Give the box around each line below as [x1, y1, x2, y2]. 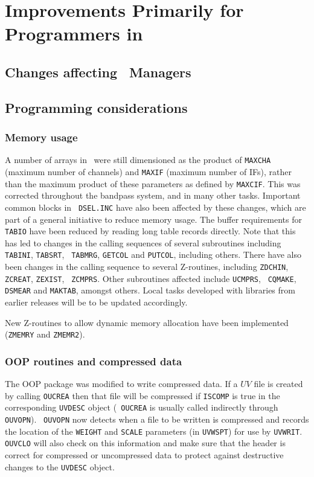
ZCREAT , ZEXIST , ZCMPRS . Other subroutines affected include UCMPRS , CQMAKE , [5, 272, 296, 284]
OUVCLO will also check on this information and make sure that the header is [5, 437, 286, 449]
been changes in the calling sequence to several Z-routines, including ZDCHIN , [5, 260, 289, 273]
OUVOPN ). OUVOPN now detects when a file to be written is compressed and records [5, 413, 309, 425]
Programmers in [5, 21, 143, 46]
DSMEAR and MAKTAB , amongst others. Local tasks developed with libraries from [5, 284, 295, 296]
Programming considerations [5, 98, 188, 117]
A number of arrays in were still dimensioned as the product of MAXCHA [5, 153, 271, 166]
